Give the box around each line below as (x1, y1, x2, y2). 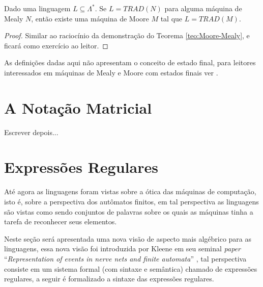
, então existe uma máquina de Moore (31, 13, 149, 23)
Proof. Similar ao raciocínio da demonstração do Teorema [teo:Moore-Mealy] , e (4, 30, 250, 41)
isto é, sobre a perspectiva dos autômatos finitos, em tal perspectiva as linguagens (4, 196, 259, 206)
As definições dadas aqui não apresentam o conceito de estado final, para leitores (4, 57, 256, 68)
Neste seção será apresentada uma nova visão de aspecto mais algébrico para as (4, 233, 252, 244)
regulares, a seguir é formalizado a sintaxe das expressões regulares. (4, 273, 214, 284)
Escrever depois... (4, 126, 59, 137)
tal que (160, 13, 183, 23)
